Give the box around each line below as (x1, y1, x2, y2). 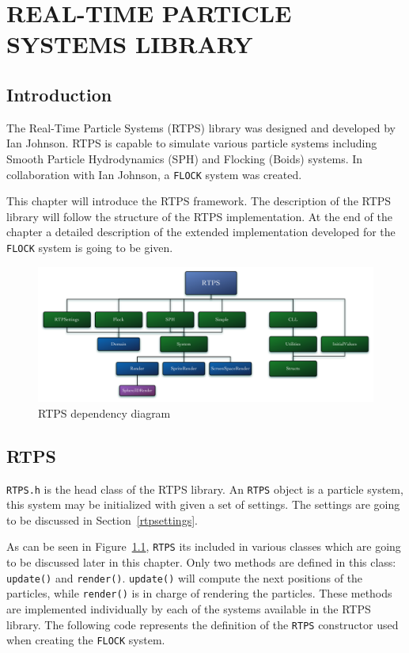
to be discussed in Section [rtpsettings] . (6, 511, 198, 528)
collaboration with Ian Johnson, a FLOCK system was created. (6, 166, 302, 182)
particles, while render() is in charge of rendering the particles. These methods (6, 585, 392, 601)
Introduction (6, 82, 112, 106)
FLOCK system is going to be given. (6, 239, 173, 255)
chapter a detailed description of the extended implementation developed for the (6, 223, 396, 240)
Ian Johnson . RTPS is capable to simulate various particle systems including (6, 135, 377, 151)
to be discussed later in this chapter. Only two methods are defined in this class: (6, 554, 396, 571)
